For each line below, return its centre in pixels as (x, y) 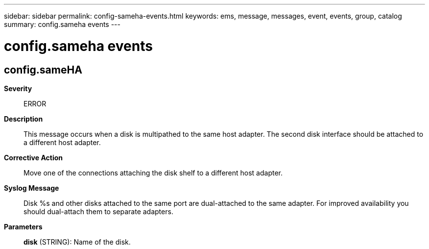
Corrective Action (33, 157)
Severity (18, 88)
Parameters (23, 226)
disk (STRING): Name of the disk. (77, 242)
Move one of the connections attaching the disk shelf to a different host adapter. (153, 173)
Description (24, 119)
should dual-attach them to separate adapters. (98, 211)
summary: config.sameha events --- (62, 24)
